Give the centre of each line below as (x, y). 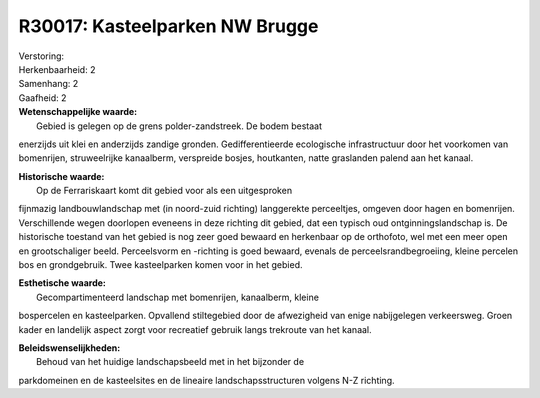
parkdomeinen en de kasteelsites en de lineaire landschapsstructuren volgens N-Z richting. (206, 380)
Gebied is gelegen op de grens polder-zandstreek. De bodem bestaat (179, 126)
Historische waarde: (61, 176)
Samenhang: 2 (48, 84)
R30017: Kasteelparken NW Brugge (168, 26)
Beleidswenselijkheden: (69, 347)
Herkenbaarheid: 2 (57, 69)
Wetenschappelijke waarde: (78, 112)
